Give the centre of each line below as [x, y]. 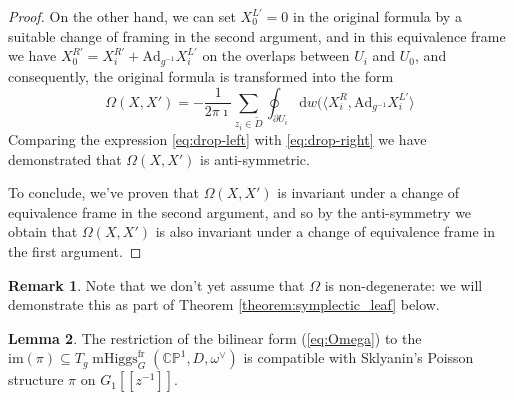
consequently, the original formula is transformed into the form [201, 75]
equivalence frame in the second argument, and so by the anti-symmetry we [240, 211]
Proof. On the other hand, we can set [122, 16]
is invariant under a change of [368, 192]
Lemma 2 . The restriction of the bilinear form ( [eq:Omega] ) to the [215, 337]
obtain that [43, 231]
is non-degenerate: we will [403, 284]
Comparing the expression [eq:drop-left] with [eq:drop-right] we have [217, 139]
